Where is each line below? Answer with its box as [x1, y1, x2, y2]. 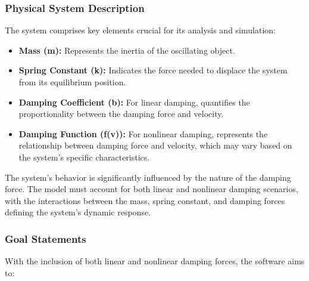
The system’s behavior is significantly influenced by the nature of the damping [5, 171, 291, 183]
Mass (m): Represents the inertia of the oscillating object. [18, 44, 235, 56]
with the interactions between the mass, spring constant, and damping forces [5, 194, 285, 206]
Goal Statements [5, 231, 86, 246]
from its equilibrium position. [18, 76, 126, 88]
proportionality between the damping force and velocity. [18, 107, 224, 120]
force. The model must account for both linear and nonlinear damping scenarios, [5, 183, 298, 195]
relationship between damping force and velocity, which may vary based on [18, 139, 292, 152]
